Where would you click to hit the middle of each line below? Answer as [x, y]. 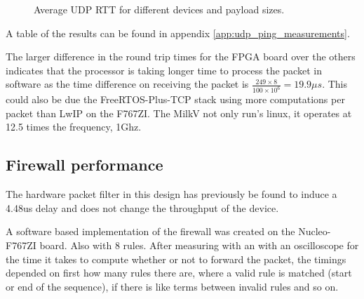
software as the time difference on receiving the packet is [127, 84]
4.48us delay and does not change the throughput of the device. [142, 207]
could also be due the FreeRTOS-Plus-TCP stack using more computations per [175, 99]
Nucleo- [315, 231]
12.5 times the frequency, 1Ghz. [74, 127]
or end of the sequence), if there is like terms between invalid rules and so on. [172, 286]
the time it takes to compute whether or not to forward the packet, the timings [176, 259]
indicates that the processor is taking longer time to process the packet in [164, 70]
